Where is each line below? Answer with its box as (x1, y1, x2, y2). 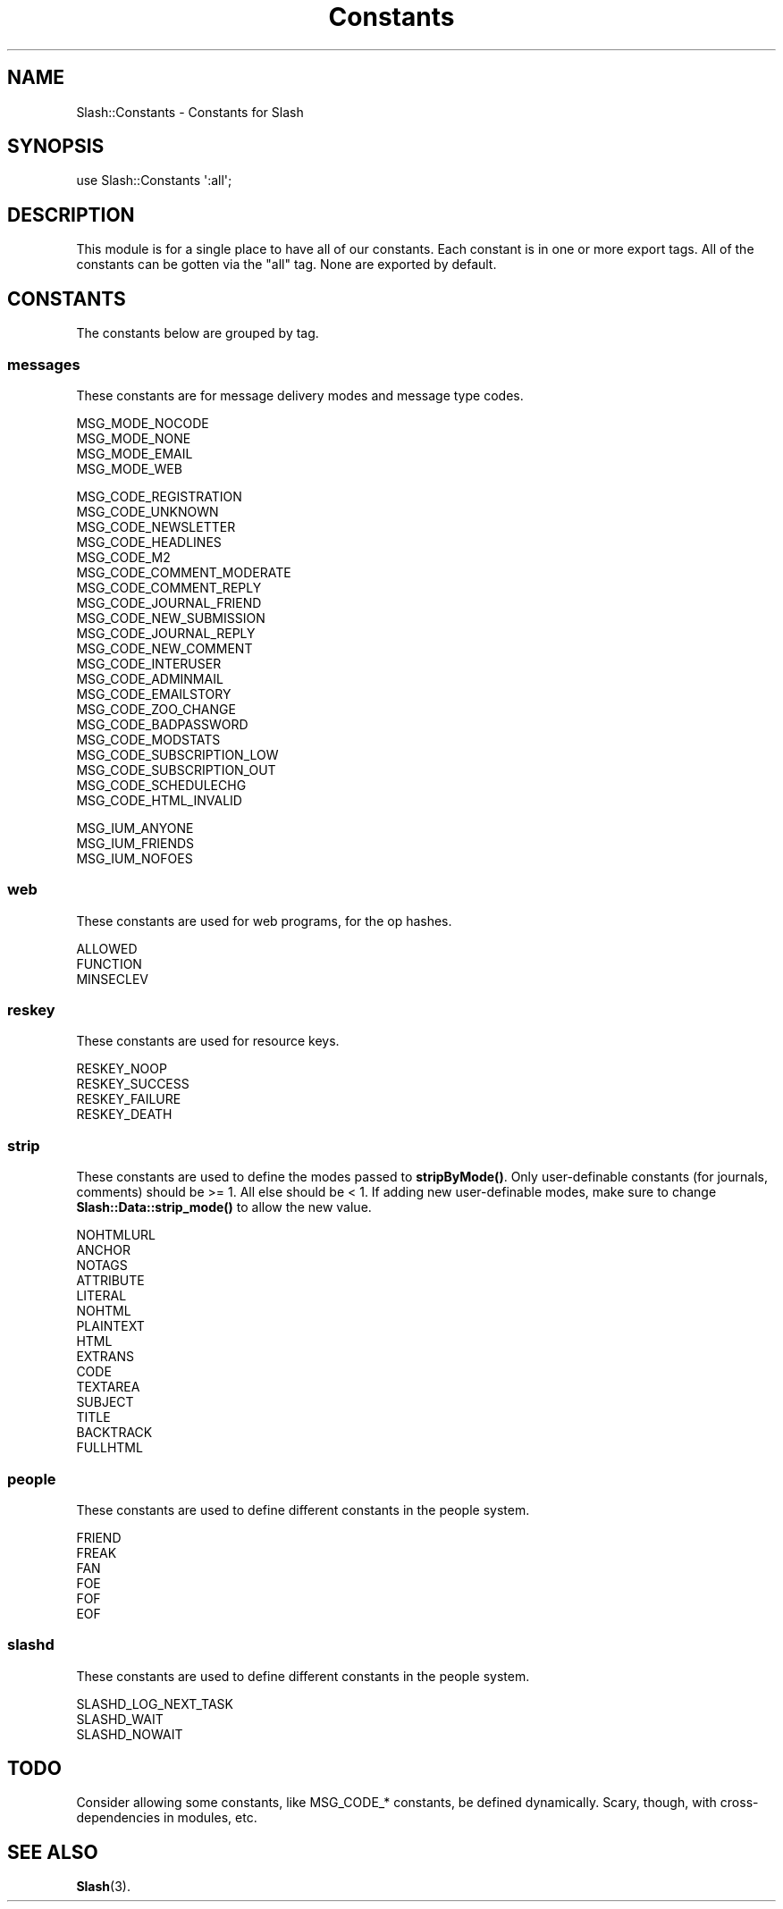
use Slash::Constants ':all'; (76, 172, 232, 189)
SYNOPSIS (7, 135, 105, 158)
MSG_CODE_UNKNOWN (76, 503, 219, 519)
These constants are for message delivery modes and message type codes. (76, 387, 524, 403)
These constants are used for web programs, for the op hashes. (76, 912, 452, 929)
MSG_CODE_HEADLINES (76, 534, 222, 550)
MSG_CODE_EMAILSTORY (76, 685, 232, 702)
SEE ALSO (7, 1840, 98, 1863)
